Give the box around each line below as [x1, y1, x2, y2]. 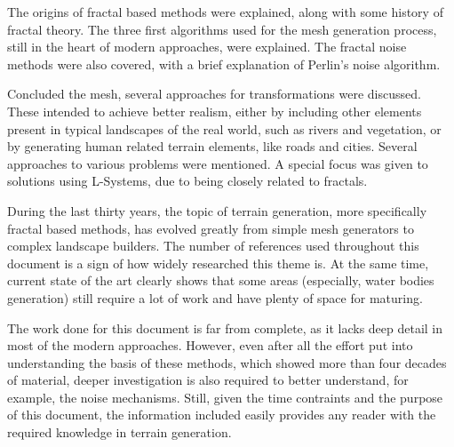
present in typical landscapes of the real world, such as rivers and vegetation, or [7, 119, 442, 138]
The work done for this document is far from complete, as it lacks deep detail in [7, 318, 443, 337]
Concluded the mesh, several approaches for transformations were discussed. [7, 84, 421, 103]
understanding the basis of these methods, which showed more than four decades [7, 353, 447, 371]
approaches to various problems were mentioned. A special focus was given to [7, 154, 428, 172]
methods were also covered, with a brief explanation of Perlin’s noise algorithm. [7, 54, 441, 73]
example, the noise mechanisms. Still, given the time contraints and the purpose [7, 387, 443, 406]
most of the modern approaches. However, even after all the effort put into [7, 336, 413, 355]
